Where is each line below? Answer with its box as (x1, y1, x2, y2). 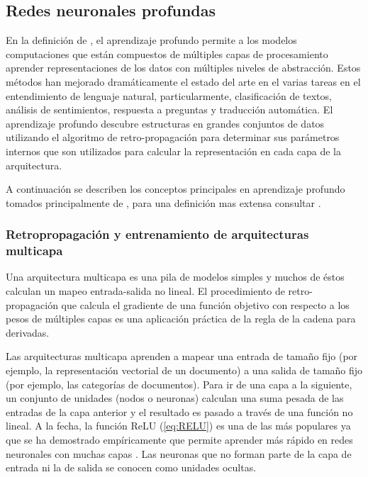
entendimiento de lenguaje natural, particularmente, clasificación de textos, (6, 88, 332, 103)
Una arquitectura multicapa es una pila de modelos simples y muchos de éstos (6, 269, 345, 284)
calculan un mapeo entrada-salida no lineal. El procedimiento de (6, 284, 285, 298)
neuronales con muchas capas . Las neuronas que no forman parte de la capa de (6, 446, 352, 461)
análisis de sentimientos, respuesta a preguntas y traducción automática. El (6, 102, 333, 117)
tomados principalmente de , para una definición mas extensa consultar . (6, 195, 321, 210)
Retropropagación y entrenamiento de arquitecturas (6, 225, 309, 243)
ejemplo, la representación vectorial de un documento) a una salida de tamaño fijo (6, 363, 363, 378)
